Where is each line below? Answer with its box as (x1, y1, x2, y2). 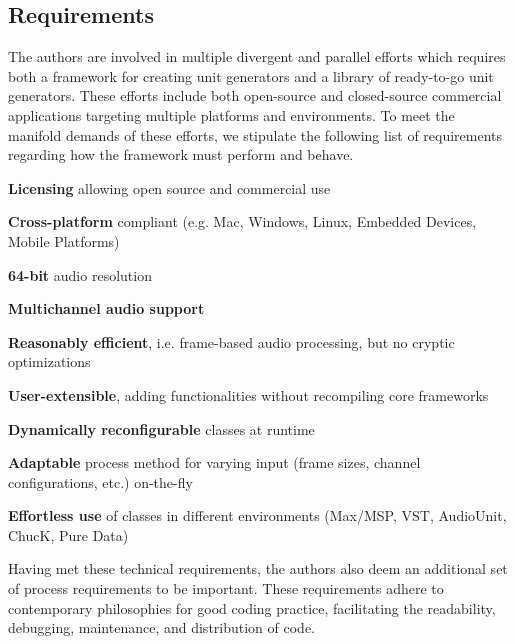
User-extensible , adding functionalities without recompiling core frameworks (8, 384, 489, 405)
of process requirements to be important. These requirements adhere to (8, 578, 444, 599)
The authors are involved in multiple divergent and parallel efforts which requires (8, 46, 506, 67)
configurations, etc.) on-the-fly (8, 471, 193, 492)
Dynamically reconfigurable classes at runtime (8, 418, 315, 439)
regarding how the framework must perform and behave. (8, 144, 354, 165)
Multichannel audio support (8, 298, 205, 319)
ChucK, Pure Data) (8, 524, 129, 545)
